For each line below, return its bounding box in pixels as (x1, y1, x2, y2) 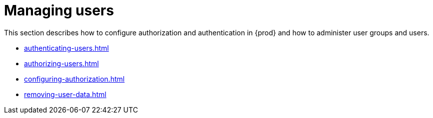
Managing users (4, 2, 114, 19)
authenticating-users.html (24, 43, 109, 52)
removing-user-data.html (24, 90, 106, 99)
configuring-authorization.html (24, 74, 125, 83)
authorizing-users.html (24, 59, 99, 68)
